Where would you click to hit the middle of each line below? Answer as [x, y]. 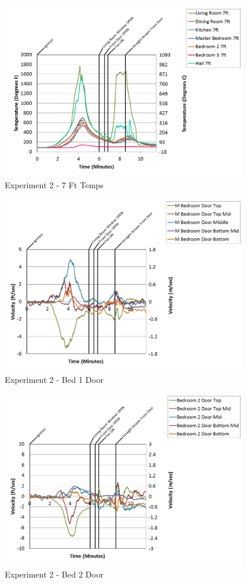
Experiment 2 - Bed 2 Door [54, 574]
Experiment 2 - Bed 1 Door [54, 380]
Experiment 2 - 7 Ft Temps [54, 185]
